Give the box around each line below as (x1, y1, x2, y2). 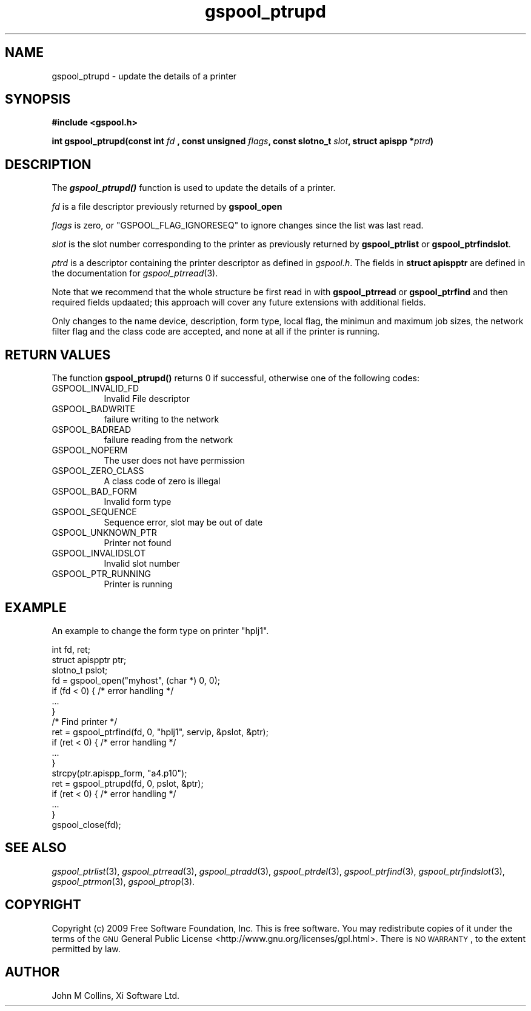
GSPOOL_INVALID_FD (52, 383, 139, 394)
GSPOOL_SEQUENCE (52, 507, 137, 518)
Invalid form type (104, 496, 172, 507)
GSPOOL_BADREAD (52, 424, 132, 435)
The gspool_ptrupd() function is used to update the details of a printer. (52, 182, 336, 193)
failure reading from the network (104, 435, 233, 445)
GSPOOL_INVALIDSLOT (52, 548, 146, 559)
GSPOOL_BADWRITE (52, 404, 135, 415)
